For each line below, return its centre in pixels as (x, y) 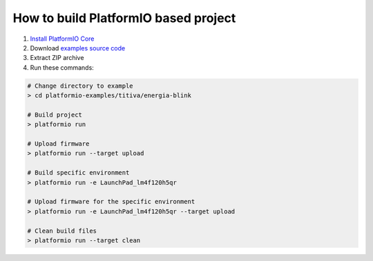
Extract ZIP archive (57, 58)
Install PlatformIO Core (62, 39)
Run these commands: (62, 67)
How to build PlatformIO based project (124, 18)
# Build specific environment (78, 173)
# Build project (55, 115)
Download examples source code (78, 48)
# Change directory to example (80, 86)
